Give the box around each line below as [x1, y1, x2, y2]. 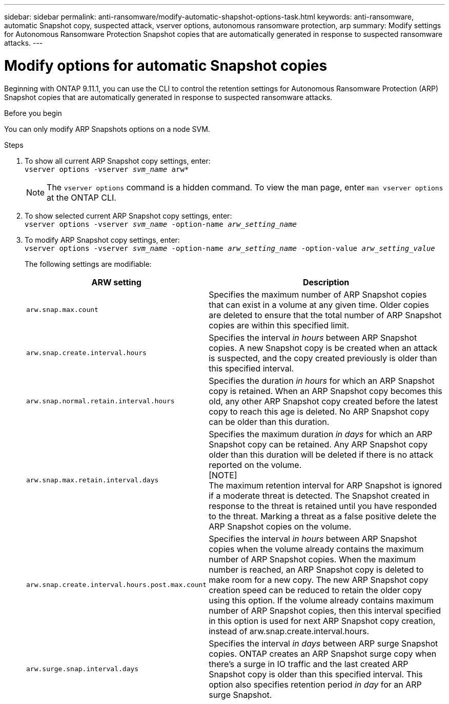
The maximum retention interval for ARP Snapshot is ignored [209, 480, 442, 491]
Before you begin [4, 108, 62, 118]
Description [302, 277, 350, 287]
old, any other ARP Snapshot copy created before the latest [209, 396, 438, 406]
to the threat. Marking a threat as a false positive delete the [209, 511, 437, 521]
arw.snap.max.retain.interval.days [26, 476, 159, 484]
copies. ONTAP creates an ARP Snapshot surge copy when [209, 648, 437, 659]
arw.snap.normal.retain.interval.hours [26, 397, 175, 405]
